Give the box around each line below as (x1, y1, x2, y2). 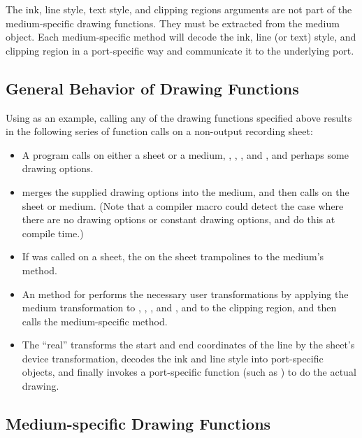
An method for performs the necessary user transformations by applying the (22, 286, 349, 301)
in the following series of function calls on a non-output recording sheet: (6, 124, 313, 139)
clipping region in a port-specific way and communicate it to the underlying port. (6, 43, 354, 57)
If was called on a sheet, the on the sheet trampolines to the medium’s (22, 249, 324, 264)
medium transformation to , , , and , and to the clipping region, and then (22, 300, 337, 315)
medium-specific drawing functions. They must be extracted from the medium (6, 15, 340, 30)
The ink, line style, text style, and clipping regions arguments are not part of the (6, 2, 352, 16)
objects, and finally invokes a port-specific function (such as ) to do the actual (22, 365, 356, 379)
